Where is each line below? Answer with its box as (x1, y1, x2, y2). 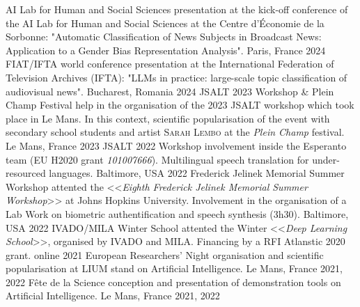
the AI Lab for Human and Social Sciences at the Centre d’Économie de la (6, 15, 324, 30)
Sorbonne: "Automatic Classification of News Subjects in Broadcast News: (6, 29, 322, 44)
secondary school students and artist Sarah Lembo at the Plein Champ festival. (6, 125, 345, 139)
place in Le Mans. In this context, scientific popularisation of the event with (6, 111, 330, 125)
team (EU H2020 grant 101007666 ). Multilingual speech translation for (6, 152, 309, 166)
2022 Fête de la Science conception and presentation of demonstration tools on (6, 274, 341, 289)
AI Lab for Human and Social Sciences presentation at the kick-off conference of (6, 2, 348, 16)
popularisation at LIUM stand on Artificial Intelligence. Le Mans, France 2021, (6, 261, 343, 276)
